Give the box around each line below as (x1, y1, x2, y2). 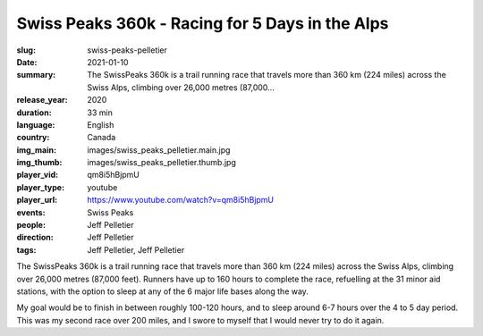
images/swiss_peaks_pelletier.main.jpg (87, 144, 231, 155)
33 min (87, 107, 114, 118)
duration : (16, 107, 53, 118)
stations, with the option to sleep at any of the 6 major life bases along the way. (16, 286, 309, 297)
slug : (16, 45, 36, 55)
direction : (16, 232, 54, 243)
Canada (87, 132, 116, 143)
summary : (16, 70, 56, 80)
